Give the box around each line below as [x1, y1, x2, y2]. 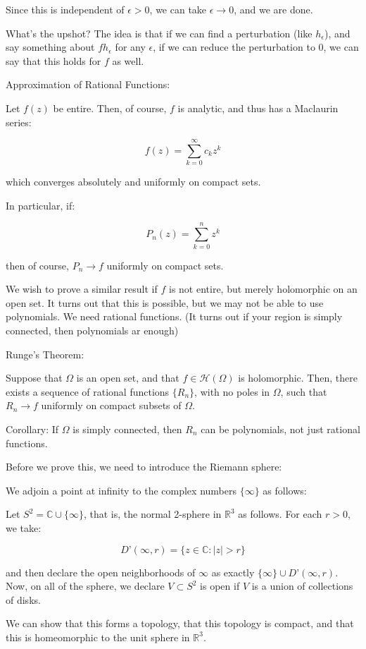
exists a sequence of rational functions [6, 384, 170, 399]
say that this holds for [6, 53, 101, 68]
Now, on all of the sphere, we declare [6, 578, 165, 593]
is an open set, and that [76, 370, 179, 385]
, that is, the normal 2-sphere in [83, 507, 222, 521]
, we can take [149, 2, 207, 16]
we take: [6, 520, 42, 535]
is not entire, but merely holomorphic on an [168, 281, 358, 296]
